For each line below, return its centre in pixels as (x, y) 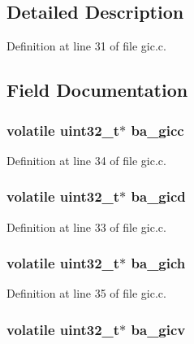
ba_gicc (157, 130)
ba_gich (158, 263)
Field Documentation (97, 90)
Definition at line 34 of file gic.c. (86, 160)
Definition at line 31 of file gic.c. (86, 46)
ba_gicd (158, 196)
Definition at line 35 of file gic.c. (86, 293)
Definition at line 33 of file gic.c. (86, 226)
